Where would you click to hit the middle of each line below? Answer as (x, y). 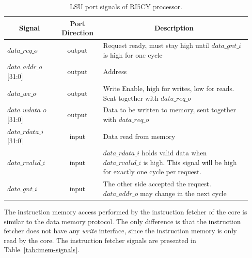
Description (174, 28)
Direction (77, 33)
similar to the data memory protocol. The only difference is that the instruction (122, 221)
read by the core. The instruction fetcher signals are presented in (100, 240)
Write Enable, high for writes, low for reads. (168, 88)
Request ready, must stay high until (156, 45)
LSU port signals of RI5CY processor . (126, 6)
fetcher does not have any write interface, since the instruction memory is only (120, 231)
